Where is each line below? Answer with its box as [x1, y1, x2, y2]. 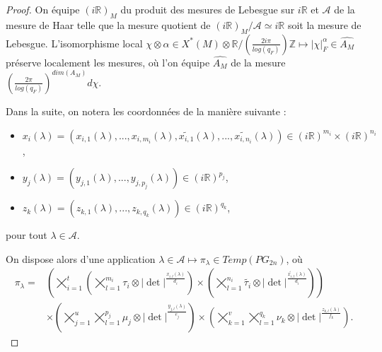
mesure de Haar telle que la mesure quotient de [6, 17, 211, 32]
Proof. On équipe [6, 2, 80, 16]
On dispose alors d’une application [6, 251, 156, 266]
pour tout [6, 228, 47, 242]
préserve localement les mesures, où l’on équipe [6, 54, 210, 69]
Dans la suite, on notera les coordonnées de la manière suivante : [6, 103, 286, 118]
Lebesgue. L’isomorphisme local [6, 35, 143, 50]
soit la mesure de [287, 17, 361, 32]
